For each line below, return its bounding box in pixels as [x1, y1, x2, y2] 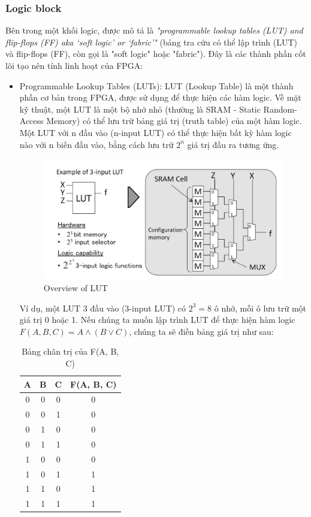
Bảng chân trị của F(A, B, [22, 345, 119, 358]
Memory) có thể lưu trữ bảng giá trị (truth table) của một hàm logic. [46, 114, 302, 127]
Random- [263, 102, 297, 115]
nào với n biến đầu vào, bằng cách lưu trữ [19, 138, 174, 150]
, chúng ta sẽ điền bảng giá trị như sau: [129, 325, 274, 337]
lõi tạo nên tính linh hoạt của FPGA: [5, 59, 143, 71]
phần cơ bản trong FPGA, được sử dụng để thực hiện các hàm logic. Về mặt [19, 91, 301, 104]
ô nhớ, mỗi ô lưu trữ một [214, 301, 307, 314]
